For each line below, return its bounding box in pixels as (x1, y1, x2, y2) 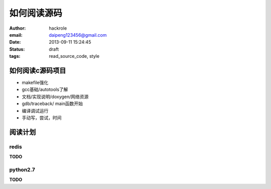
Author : (9, 25, 26, 31)
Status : (9, 46, 25, 52)
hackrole (49, 25, 67, 31)
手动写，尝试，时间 (22, 115, 62, 121)
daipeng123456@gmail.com (49, 32, 107, 38)
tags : (9, 53, 21, 59)
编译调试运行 (22, 108, 49, 114)
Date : (9, 39, 21, 45)
